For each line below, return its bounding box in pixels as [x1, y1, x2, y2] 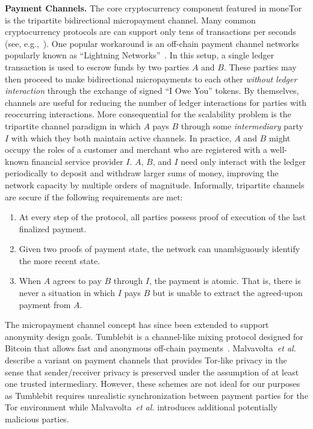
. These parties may [223, 60, 297, 73]
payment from [19, 298, 71, 310]
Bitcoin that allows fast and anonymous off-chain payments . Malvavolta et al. [5, 342, 296, 354]
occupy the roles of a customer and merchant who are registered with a [5, 143, 267, 156]
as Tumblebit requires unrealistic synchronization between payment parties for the [5, 389, 308, 401]
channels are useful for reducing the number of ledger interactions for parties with [5, 96, 307, 108]
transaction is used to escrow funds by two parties [5, 60, 190, 73]
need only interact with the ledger [181, 155, 306, 167]
